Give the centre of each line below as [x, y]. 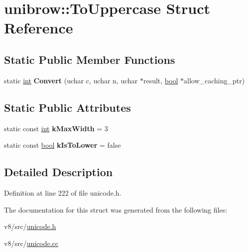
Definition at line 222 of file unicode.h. [63, 192]
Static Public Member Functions [90, 59]
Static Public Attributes [67, 107]
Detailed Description [59, 172]
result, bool [161, 80]
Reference [39, 28]
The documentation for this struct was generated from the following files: [116, 209]
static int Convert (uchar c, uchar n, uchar [71, 80]
